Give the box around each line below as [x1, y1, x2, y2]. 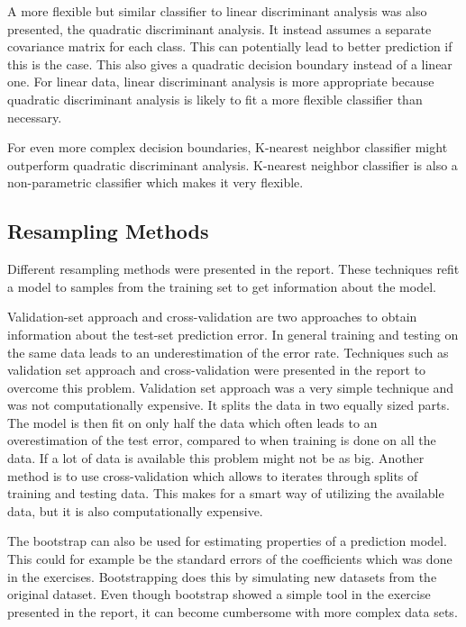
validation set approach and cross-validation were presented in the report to [7, 360, 426, 379]
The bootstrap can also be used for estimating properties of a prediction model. [7, 532, 447, 550]
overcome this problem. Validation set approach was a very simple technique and [7, 377, 454, 396]
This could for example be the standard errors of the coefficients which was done [7, 550, 452, 568]
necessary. [7, 107, 62, 126]
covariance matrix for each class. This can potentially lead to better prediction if [7, 37, 452, 56]
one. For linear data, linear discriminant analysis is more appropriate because [7, 72, 434, 91]
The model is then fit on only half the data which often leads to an [7, 413, 378, 432]
